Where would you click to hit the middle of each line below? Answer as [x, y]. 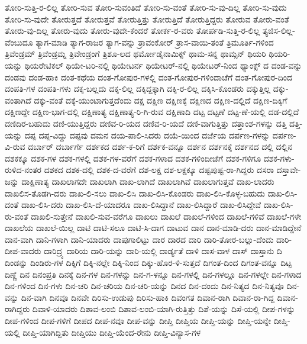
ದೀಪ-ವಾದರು [23, 251]
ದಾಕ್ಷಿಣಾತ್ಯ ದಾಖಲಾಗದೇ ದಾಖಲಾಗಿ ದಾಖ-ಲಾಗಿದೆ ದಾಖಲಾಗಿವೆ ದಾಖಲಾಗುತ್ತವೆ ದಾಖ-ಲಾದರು [148, 181]
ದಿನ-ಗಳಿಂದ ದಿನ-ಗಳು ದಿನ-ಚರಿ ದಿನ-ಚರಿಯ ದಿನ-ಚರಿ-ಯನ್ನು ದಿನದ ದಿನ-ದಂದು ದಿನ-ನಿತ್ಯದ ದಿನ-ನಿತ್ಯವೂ [144, 286]
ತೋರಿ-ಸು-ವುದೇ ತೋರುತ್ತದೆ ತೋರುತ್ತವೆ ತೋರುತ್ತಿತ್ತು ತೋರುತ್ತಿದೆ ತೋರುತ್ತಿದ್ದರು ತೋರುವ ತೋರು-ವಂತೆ [147, 19]
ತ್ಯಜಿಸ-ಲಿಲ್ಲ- [279, 30]
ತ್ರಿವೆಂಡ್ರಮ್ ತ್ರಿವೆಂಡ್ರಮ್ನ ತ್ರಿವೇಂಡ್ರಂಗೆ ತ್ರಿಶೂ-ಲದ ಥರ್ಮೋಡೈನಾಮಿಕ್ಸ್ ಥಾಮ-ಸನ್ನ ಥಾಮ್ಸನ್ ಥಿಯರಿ [135, 54]
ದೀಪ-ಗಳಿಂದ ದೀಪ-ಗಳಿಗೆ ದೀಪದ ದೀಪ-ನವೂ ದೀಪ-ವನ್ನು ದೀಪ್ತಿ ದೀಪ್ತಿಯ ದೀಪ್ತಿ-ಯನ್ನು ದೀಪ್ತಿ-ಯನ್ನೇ [138, 321]
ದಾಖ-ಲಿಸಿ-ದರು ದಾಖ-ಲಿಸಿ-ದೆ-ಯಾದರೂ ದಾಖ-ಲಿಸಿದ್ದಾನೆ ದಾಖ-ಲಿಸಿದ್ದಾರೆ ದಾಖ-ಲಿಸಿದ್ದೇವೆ [141, 205]
